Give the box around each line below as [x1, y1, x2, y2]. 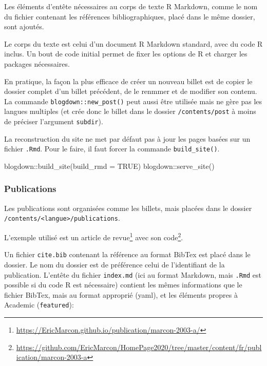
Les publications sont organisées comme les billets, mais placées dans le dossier [4, 202, 252, 213]
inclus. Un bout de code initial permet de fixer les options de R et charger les [4, 48, 247, 59]
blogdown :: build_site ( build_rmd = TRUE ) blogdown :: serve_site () [4, 160, 215, 171]
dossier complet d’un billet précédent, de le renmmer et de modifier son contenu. [4, 86, 257, 97]
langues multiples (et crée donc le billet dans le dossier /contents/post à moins [4, 106, 256, 117]
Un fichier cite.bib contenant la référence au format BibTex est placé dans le [4, 249, 251, 260]
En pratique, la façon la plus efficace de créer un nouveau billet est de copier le [4, 75, 253, 86]
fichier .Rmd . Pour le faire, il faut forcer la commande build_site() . [4, 143, 220, 154]
